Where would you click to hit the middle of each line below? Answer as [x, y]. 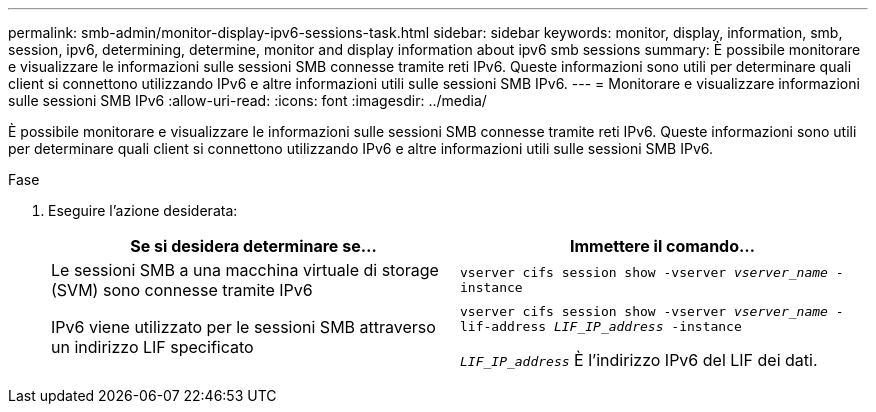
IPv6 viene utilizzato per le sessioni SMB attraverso [243, 327]
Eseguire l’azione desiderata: [143, 210]
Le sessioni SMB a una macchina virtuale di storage [245, 270]
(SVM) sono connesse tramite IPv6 [182, 290]
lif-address [503, 326]
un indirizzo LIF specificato [152, 347]
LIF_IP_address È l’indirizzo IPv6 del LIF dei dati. [639, 360]
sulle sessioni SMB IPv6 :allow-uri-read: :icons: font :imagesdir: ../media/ [247, 100]
